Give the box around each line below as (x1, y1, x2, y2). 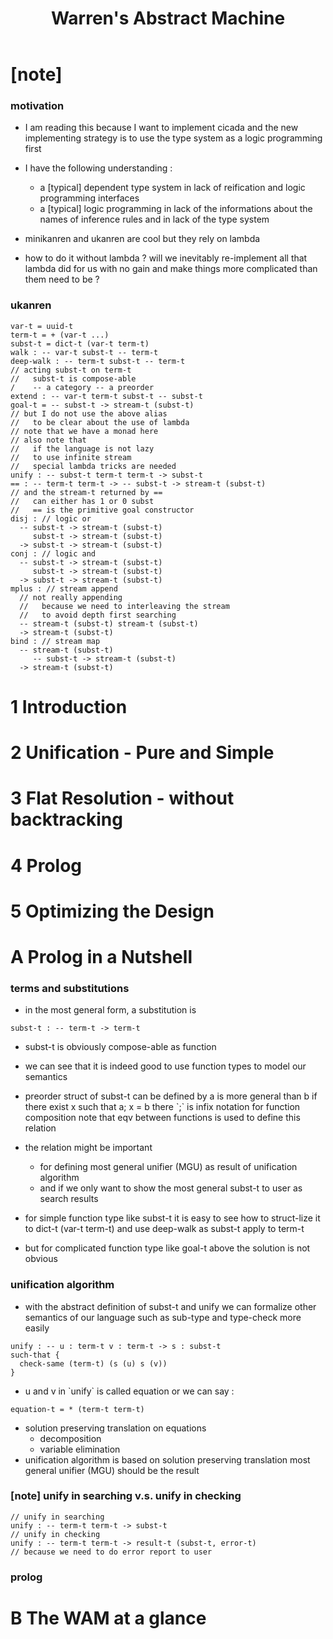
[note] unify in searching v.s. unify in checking (10, 1489, 242, 1503)
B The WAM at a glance (10, 1607, 207, 1629)
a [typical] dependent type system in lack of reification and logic (39, 182, 306, 194)
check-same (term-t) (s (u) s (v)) (19, 1358, 168, 1369)
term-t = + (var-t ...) (10, 330, 110, 340)
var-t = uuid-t (10, 321, 74, 331)
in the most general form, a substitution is (24, 1004, 197, 1016)
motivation (10, 99, 65, 113)
